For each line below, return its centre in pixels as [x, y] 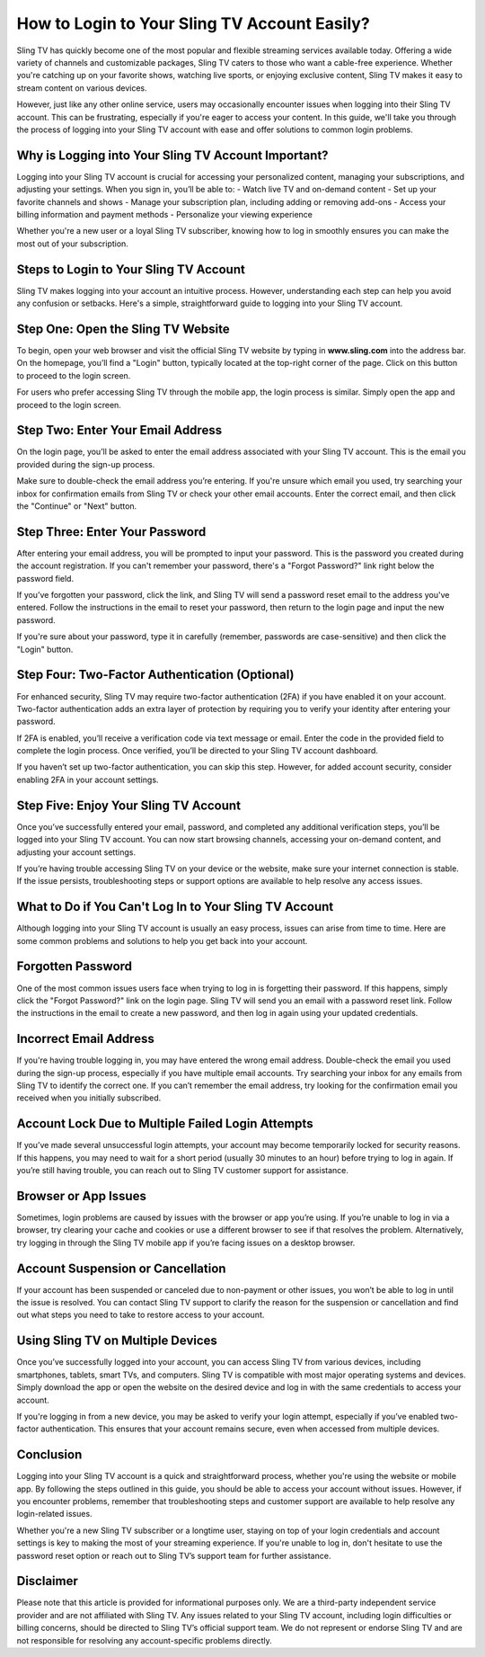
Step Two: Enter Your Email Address [119, 430]
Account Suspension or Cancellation [121, 1268]
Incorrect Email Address [85, 1039]
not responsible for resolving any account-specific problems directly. [145, 1640]
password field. [45, 578]
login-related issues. [55, 1514]
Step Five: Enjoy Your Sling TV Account [129, 805]
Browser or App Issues [82, 1196]
